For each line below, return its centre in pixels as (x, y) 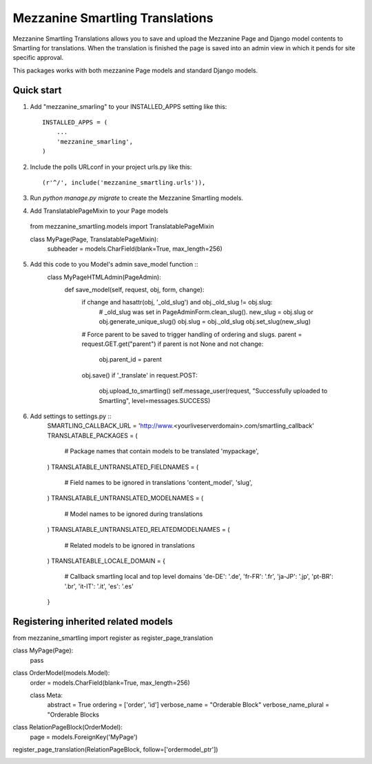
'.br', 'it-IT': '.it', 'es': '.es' (99, 586)
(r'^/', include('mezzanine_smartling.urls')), (124, 182)
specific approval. (38, 58)
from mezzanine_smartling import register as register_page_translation (113, 638)
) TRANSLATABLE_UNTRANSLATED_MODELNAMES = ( (125, 498)
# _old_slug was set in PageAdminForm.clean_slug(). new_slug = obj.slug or (206, 312)
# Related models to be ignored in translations (130, 545)
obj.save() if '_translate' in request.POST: (139, 375)
